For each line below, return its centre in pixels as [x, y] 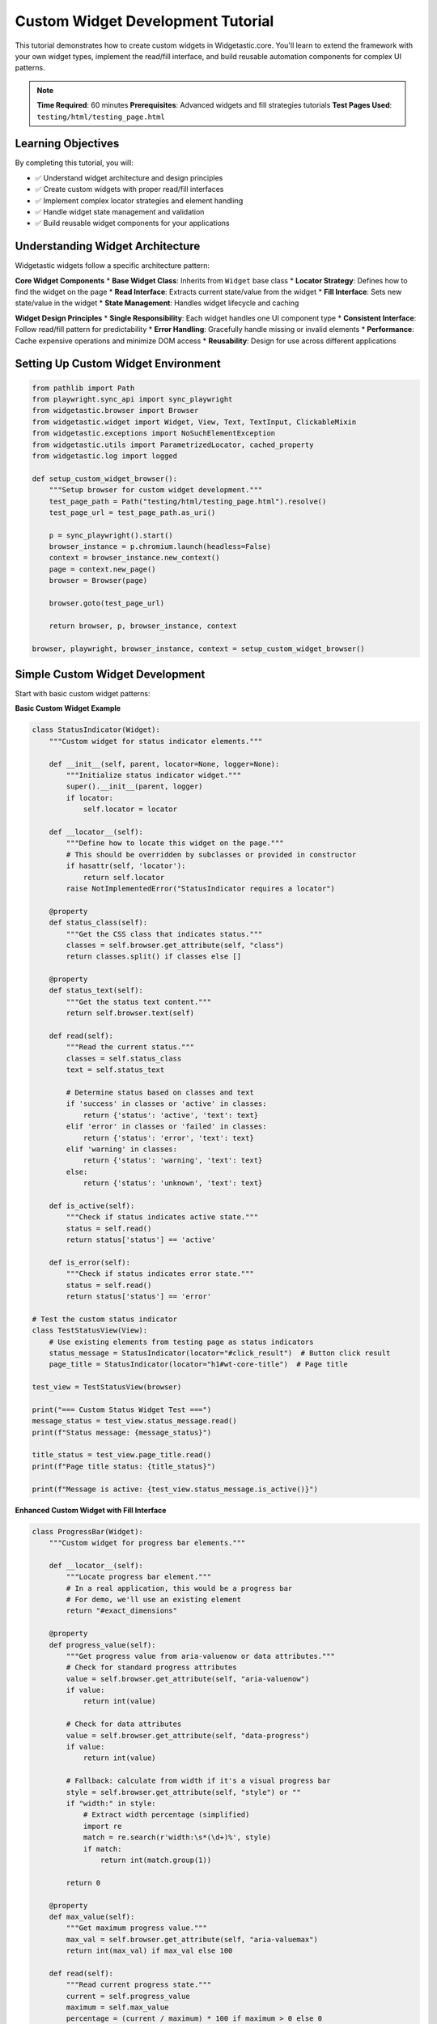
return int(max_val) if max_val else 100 [149, 1951]
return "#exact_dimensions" [122, 1611]
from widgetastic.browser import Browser [115, 410]
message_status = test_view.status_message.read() [135, 1421]
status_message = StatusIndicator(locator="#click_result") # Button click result [220, 1353]
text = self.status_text [115, 1070]
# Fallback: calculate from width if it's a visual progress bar [198, 1781]
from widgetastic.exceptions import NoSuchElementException [154, 434]
